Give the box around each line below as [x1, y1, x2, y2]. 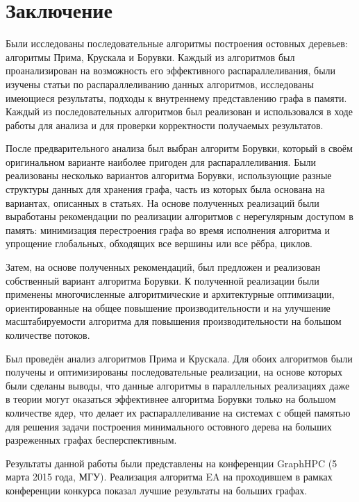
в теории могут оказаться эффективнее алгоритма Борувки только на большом [6, 392, 336, 406]
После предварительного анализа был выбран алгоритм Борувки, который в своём [6, 141, 353, 156]
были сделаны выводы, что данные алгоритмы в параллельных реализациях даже [6, 378, 350, 392]
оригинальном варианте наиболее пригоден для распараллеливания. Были [6, 154, 317, 169]
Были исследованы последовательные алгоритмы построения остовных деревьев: [6, 36, 348, 51]
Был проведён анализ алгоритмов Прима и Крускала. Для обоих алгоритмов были [6, 351, 353, 365]
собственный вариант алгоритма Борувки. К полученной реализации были [6, 273, 319, 287]
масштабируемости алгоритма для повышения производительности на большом [6, 314, 342, 328]
